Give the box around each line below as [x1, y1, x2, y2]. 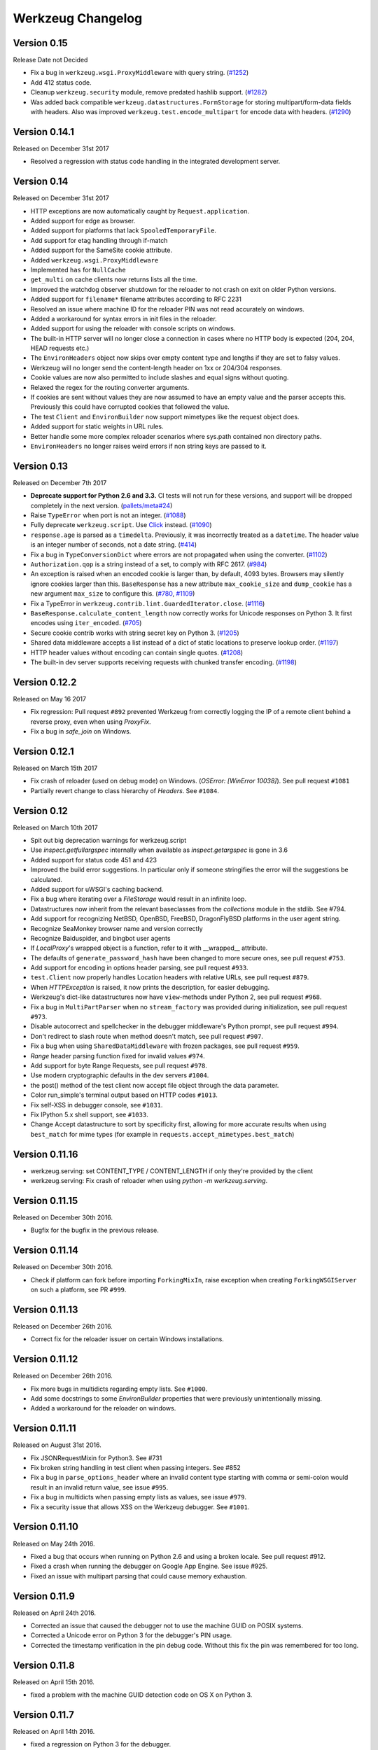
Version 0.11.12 [13, 1353, 78, 1365]
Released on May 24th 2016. [13, 1539, 95, 1548]
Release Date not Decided [13, 56, 88, 64]
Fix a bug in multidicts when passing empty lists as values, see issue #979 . [30, 1493, 247, 1501]
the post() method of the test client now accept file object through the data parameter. [30, 1081, 279, 1089]
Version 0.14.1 [13, 126, 75, 138]
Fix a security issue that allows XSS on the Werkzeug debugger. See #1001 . [30, 1502, 250, 1511]
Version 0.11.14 [13, 1245, 78, 1256]
